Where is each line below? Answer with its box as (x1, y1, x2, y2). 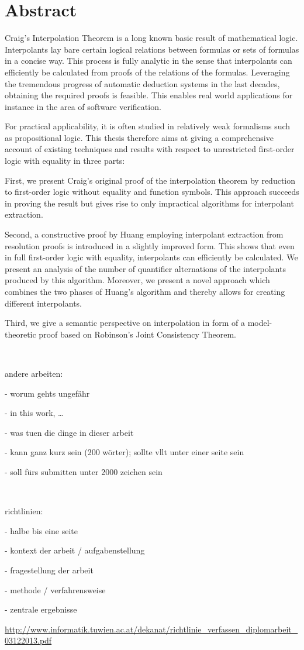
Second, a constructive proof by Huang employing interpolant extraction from (5, 228, 284, 240)
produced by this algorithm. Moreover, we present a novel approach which (5, 274, 270, 286)
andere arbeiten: (5, 367, 63, 379)
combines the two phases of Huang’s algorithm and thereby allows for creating (5, 286, 285, 297)
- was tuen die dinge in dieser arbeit (5, 426, 134, 438)
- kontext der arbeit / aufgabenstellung (5, 544, 145, 556)
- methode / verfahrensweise (5, 583, 106, 596)
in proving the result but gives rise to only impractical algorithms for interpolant (5, 197, 294, 209)
